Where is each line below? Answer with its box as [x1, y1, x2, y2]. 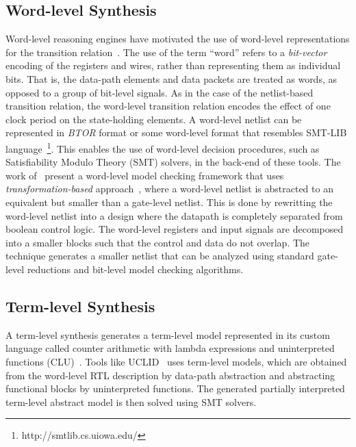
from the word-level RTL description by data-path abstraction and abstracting [5, 368, 335, 382]
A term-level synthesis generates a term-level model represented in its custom [5, 327, 330, 342]
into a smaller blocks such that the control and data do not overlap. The [5, 235, 310, 249]
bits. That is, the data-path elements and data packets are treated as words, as [5, 71, 337, 86]
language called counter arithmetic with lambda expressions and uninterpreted [5, 341, 335, 355]
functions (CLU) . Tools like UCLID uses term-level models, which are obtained [5, 354, 347, 368]
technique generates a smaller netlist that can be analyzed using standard [5, 248, 314, 263]
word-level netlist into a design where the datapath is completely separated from [5, 208, 343, 222]
